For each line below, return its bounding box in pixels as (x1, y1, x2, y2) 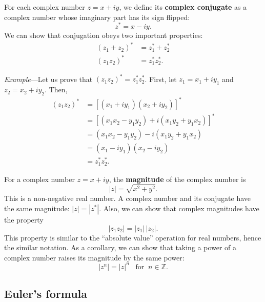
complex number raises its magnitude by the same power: (4, 252, 185, 263)
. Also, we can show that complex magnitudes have (99, 203, 259, 214)
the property (4, 214, 44, 225)
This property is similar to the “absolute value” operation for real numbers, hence (4, 232, 261, 243)
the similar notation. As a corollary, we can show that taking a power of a (4, 242, 237, 253)
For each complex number (4, 2, 85, 12)
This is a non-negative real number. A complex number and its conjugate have (4, 193, 251, 204)
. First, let (145, 73, 177, 84)
